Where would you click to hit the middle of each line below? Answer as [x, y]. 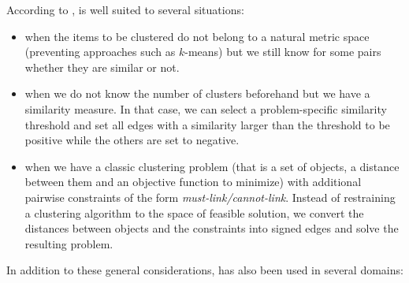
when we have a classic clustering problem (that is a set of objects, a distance [212, 166]
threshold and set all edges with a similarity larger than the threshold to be [207, 124]
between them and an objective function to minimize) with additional [193, 182]
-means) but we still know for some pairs [283, 52]
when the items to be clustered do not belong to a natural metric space [197, 36]
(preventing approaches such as [100, 52]
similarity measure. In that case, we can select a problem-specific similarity [206, 108]
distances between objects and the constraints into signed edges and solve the [212, 228]
